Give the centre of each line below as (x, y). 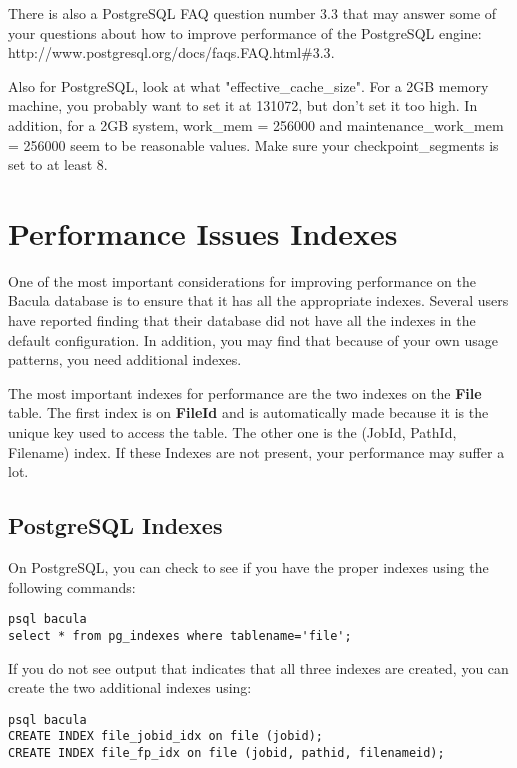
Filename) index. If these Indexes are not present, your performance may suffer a (256, 451)
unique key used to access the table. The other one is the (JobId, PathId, (232, 432)
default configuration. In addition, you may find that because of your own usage (253, 339)
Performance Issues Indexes (203, 232)
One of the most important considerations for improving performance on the (242, 280)
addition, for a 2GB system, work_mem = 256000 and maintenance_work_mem (256, 124)
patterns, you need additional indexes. (125, 359)
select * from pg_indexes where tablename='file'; (180, 635)
